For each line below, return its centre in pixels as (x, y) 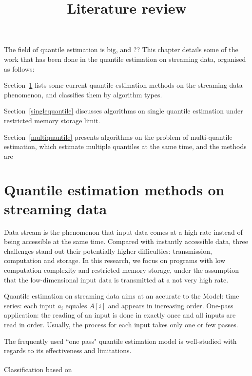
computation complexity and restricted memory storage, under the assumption (121, 270)
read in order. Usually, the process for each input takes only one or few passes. (121, 324)
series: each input (30, 305)
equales (76, 305)
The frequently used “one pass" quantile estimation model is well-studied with (120, 341)
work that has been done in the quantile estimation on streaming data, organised (125, 59)
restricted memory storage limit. (52, 120)
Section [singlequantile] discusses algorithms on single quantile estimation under (124, 111)
